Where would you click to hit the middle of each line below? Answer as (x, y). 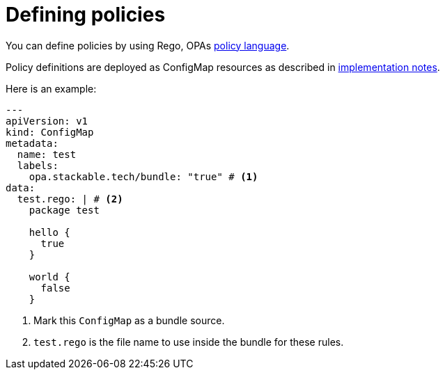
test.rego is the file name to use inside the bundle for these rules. (189, 342)
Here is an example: (51, 88)
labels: (38, 165)
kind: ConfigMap (50, 132)
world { (49, 277)
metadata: (32, 143)
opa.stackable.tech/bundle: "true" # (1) (143, 176)
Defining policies (86, 15)
